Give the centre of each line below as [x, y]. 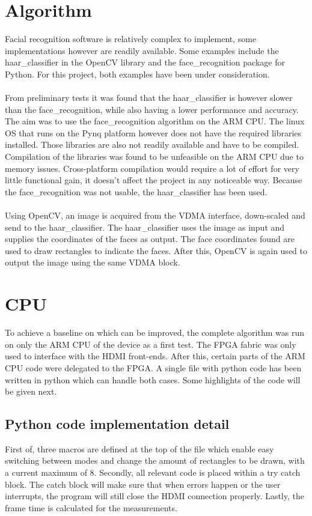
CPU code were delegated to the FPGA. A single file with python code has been [153, 367]
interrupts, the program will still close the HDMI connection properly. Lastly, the [154, 496]
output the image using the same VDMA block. [93, 262]
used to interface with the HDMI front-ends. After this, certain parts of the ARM [155, 356]
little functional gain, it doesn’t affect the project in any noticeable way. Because [154, 180]
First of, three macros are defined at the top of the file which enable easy [139, 448]
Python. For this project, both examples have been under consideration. [137, 74]
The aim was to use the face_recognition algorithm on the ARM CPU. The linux [155, 121]
